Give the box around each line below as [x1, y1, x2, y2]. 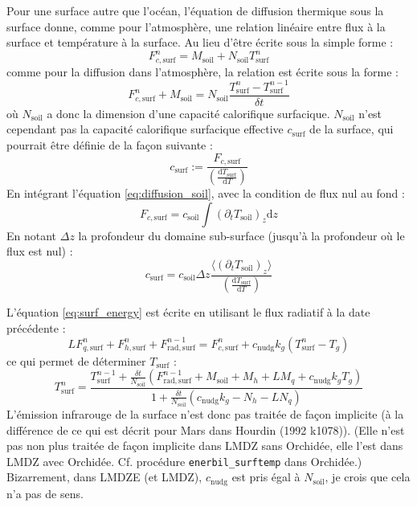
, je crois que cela [325, 468, 411, 485]
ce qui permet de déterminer [6, 352, 146, 369]
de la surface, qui [309, 121, 394, 137]
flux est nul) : [6, 243, 73, 260]
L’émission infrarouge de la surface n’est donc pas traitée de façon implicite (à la [6, 406, 404, 423]
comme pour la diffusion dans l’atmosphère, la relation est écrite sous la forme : [6, 63, 399, 80]
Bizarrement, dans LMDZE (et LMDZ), [6, 468, 202, 485]
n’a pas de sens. [6, 485, 84, 501]
